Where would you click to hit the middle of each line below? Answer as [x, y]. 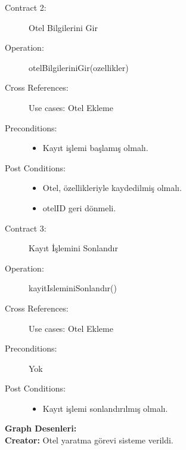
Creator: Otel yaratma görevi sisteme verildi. [89, 440]
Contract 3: [26, 228]
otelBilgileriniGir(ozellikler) [79, 67]
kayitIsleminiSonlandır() [73, 288]
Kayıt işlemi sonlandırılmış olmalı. [105, 408]
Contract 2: [26, 7]
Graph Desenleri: [41, 428]
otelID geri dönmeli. [79, 207]
